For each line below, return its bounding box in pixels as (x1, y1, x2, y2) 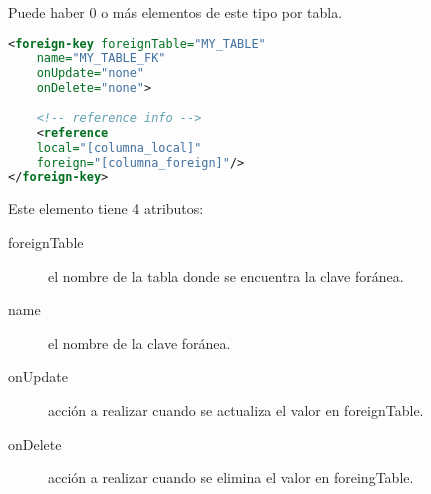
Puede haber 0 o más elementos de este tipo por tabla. (8, 2, 343, 22)
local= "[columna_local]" (36, 140, 202, 155)
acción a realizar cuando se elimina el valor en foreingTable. (48, 467, 414, 488)
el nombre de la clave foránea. (48, 332, 231, 353)
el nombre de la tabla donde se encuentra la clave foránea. (48, 265, 404, 286)
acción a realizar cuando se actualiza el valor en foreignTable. (48, 399, 424, 420)
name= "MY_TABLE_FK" (36, 51, 166, 66)
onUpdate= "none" (36, 66, 145, 81)
